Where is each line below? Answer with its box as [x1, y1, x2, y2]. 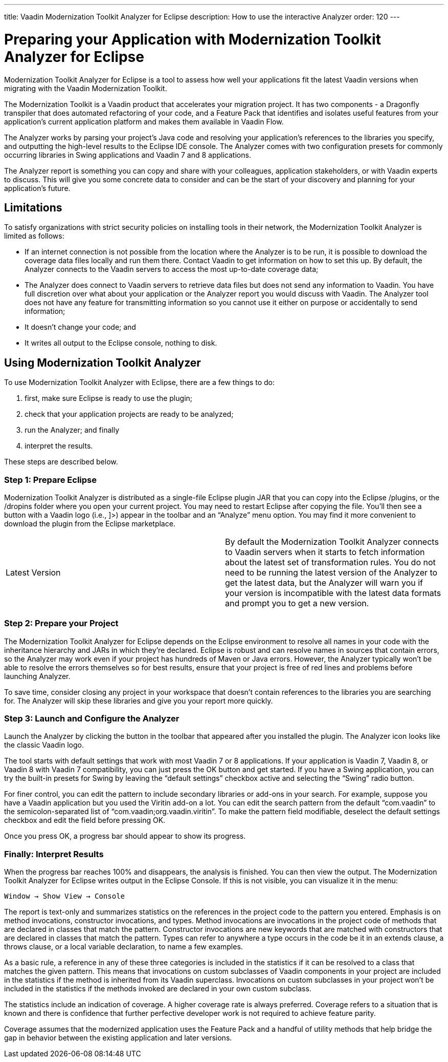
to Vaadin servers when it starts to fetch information [225, 546, 425, 557]
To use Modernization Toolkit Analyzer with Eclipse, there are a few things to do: [4, 378, 275, 387]
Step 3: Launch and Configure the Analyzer [4, 713, 180, 724]
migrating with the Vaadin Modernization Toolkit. [4, 83, 167, 93]
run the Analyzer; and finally [25, 426, 120, 435]
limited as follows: [4, 231, 64, 241]
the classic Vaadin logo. [4, 740, 84, 750]
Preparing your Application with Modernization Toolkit [4, 30, 381, 48]
